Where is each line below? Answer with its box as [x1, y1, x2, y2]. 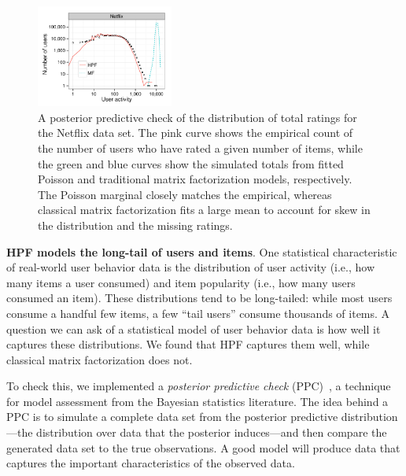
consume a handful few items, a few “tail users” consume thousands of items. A [6, 304, 390, 321]
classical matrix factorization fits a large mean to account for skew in [38, 201, 371, 218]
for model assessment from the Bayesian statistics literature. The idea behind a [6, 393, 389, 409]
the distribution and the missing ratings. [38, 216, 233, 233]
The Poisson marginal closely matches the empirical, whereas [38, 186, 332, 202]
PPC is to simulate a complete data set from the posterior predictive [6, 408, 338, 425]
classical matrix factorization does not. [6, 351, 193, 367]
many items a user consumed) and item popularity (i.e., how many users [6, 274, 356, 290]
